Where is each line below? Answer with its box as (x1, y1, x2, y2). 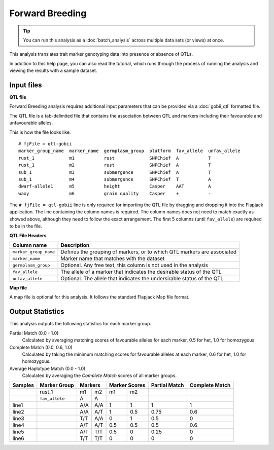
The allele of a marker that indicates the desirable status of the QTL (60, 269, 222, 276)
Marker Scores (109, 382, 146, 389)
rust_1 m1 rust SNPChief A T (18, 155, 211, 161)
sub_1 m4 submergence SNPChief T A (18, 176, 211, 182)
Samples (12, 382, 35, 389)
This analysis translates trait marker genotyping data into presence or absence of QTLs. (9, 51, 193, 57)
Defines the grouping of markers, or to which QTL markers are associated (60, 248, 237, 255)
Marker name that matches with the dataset (60, 255, 165, 262)
